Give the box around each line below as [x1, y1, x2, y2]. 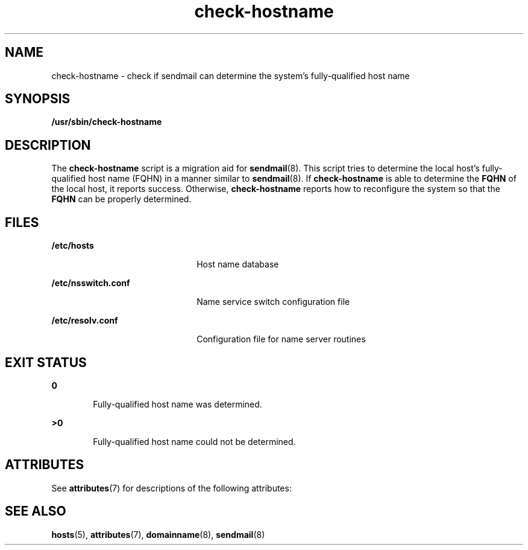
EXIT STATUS [5, 354, 87, 370]
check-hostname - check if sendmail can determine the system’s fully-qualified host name [51, 70, 410, 81]
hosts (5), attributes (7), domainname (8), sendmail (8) [51, 529, 265, 540]
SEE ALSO [5, 504, 66, 519]
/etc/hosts [51, 240, 94, 251]
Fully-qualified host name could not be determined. [93, 436, 296, 447]
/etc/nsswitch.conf [51, 278, 130, 289]
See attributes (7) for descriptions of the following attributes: [51, 482, 292, 493]
